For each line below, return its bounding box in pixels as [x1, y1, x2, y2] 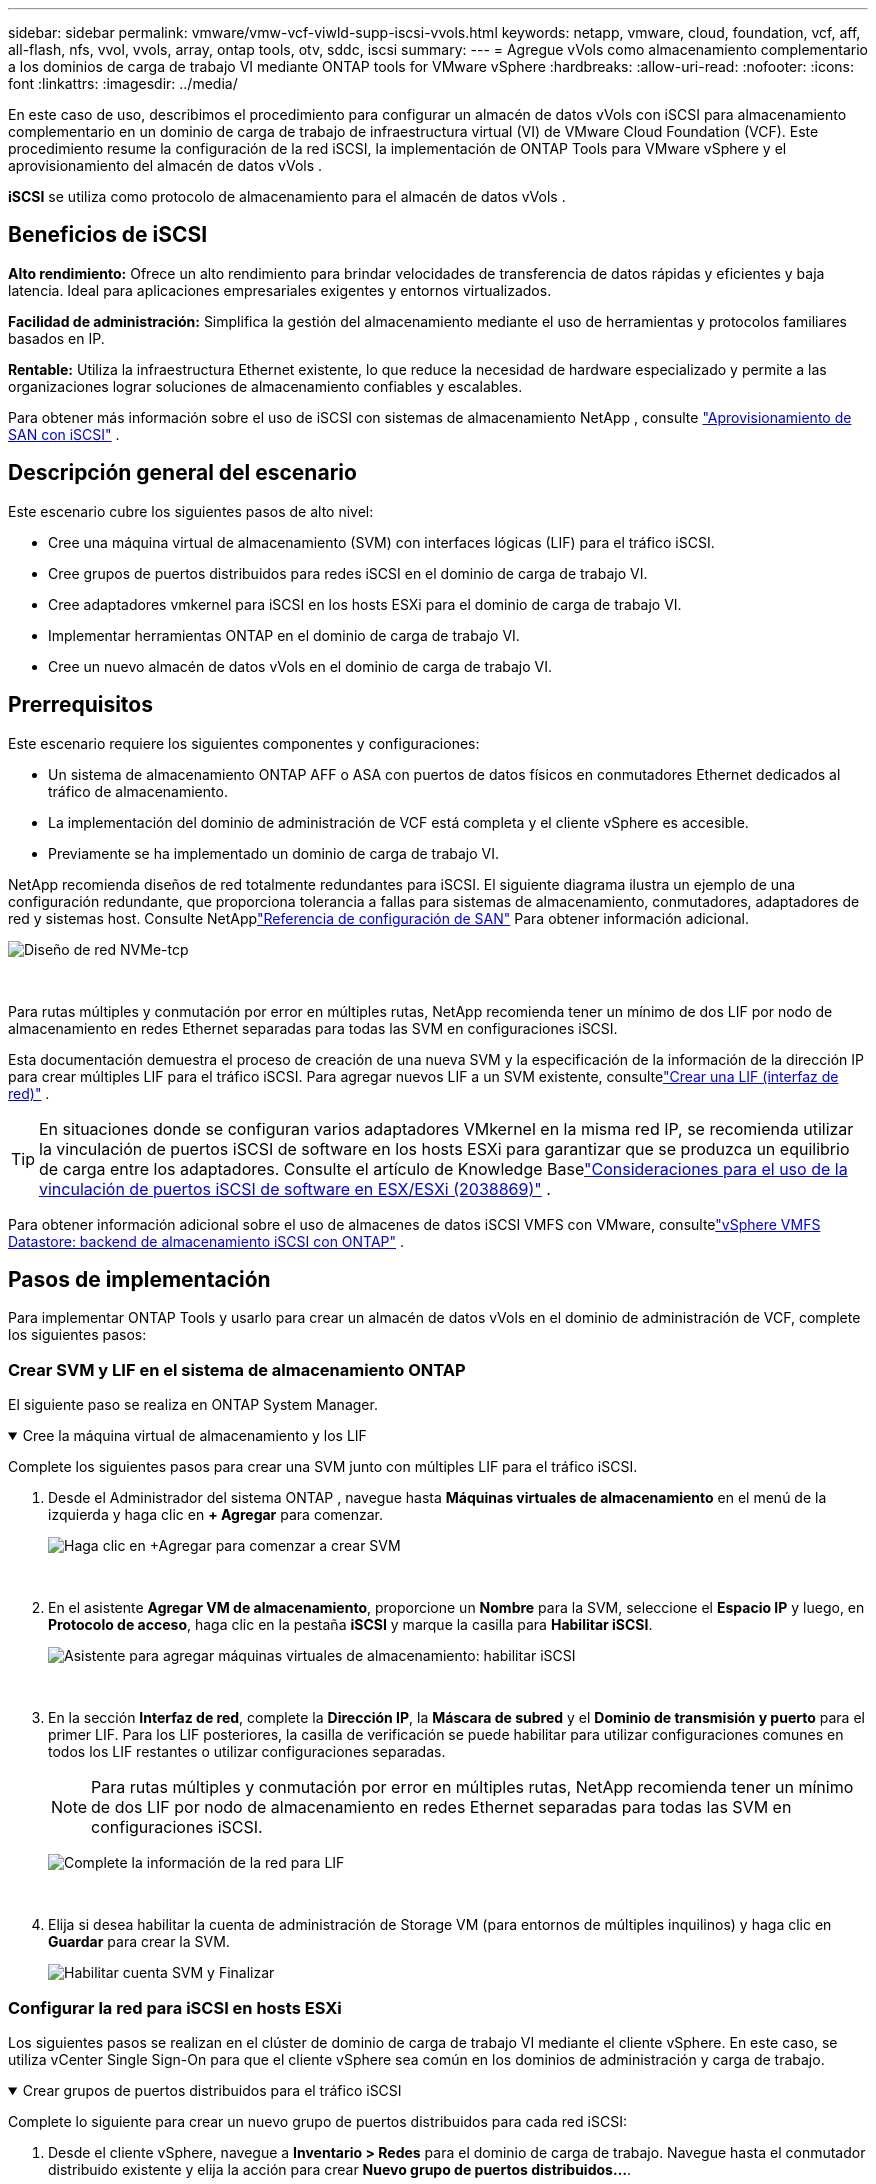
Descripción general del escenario [8, 460, 357, 486]
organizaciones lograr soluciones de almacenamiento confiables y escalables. [8, 377, 523, 395]
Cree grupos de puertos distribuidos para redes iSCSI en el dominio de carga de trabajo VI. [48, 564, 648, 582]
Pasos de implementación [8, 1266, 271, 1292]
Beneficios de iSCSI [8, 222, 208, 248]
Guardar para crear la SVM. [48, 1933, 230, 1951]
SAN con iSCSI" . [8, 425, 120, 443]
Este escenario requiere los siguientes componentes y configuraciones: [8, 734, 480, 752]
